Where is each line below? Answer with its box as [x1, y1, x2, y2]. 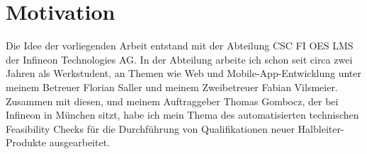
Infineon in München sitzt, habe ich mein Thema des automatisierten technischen [6, 107, 359, 122]
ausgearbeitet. [49, 135, 110, 150]
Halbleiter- [298, 121, 344, 136]
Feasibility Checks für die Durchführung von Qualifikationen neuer [6, 121, 295, 136]
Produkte [6, 135, 47, 150]
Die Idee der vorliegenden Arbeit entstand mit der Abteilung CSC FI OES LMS [6, 38, 354, 53]
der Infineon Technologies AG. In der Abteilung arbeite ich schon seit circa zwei [6, 52, 353, 66]
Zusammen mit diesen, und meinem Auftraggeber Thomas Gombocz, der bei [6, 93, 339, 108]
